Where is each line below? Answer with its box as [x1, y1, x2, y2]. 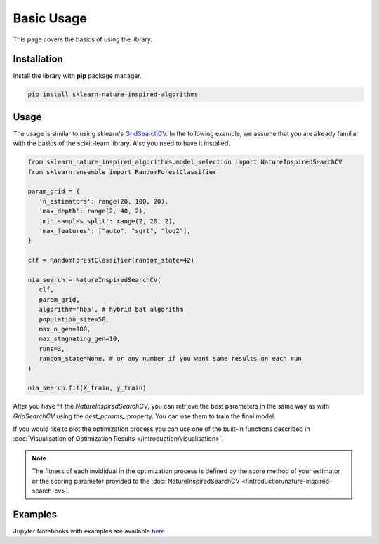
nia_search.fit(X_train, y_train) [27, 384, 147, 392]
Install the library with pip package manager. [13, 72, 142, 80]
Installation [13, 53, 63, 65]
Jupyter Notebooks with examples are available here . [13, 526, 167, 535]
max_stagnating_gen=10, [39, 335, 121, 343]
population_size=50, [39, 315, 110, 323]
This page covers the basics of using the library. [13, 35, 152, 44]
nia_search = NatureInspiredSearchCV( [27, 276, 161, 284]
